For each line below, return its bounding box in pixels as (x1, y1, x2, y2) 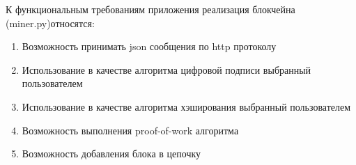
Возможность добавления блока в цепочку (22, 146, 201, 161)
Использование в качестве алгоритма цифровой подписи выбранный (22, 62, 311, 77)
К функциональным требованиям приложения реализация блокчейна (6, 2, 295, 16)
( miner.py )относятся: (6, 15, 95, 30)
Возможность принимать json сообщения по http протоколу (22, 39, 277, 54)
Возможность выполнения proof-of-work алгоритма (22, 123, 239, 137)
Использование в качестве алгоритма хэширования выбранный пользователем (22, 99, 351, 113)
